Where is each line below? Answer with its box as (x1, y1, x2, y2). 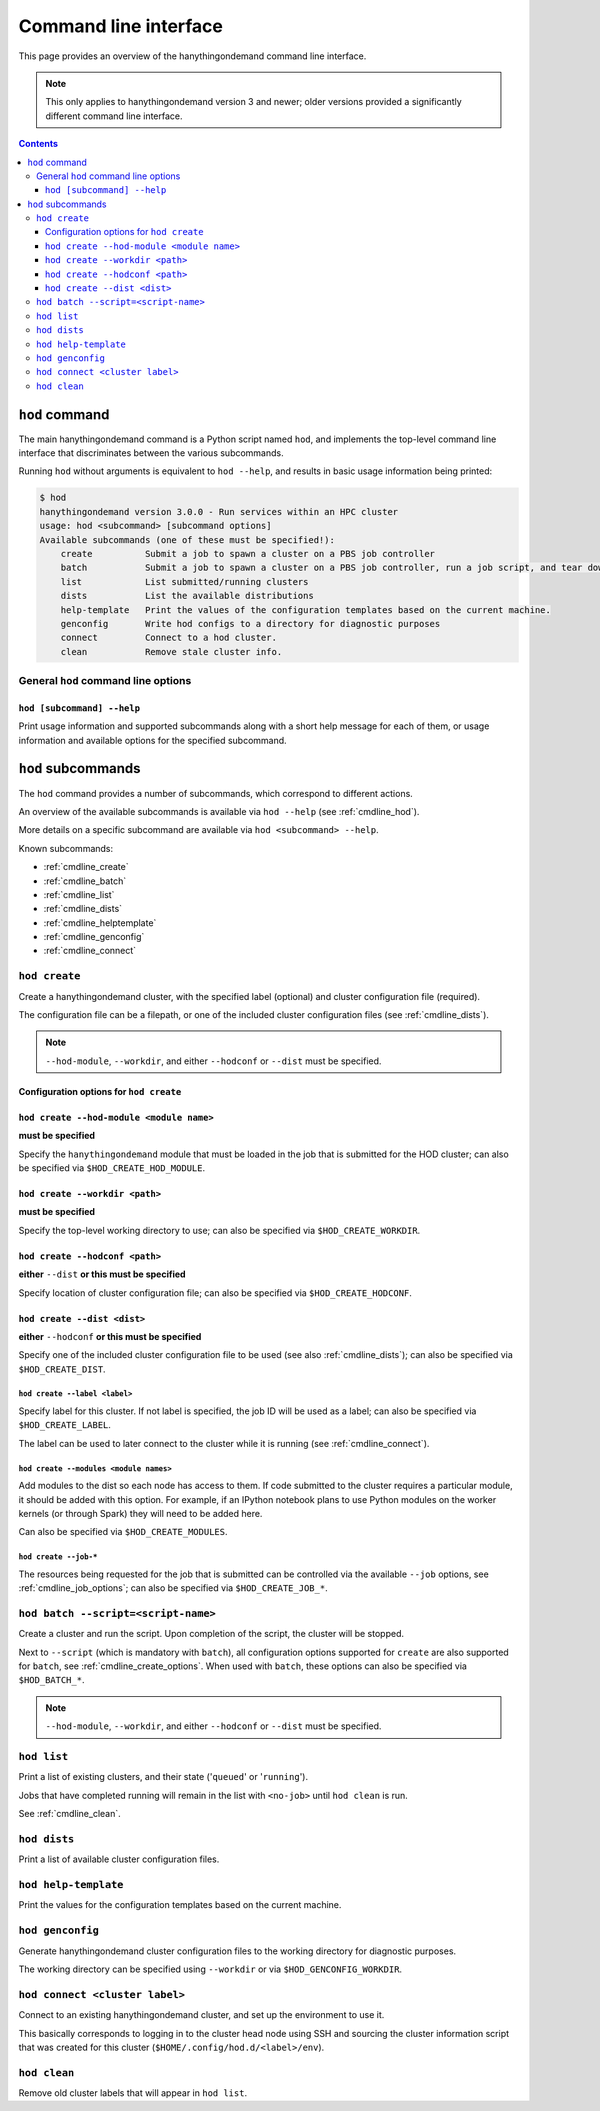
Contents (18, 138, 59, 150)
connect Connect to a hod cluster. (60, 632, 277, 644)
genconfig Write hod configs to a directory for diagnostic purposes (60, 618, 441, 629)
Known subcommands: (18, 842, 114, 854)
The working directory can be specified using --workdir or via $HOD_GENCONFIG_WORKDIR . (18, 1963, 403, 1975)
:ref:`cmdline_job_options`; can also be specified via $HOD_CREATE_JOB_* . (18, 1582, 329, 1594)
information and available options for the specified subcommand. (18, 734, 287, 746)
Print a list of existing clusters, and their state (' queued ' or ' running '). (18, 1771, 309, 1783)
